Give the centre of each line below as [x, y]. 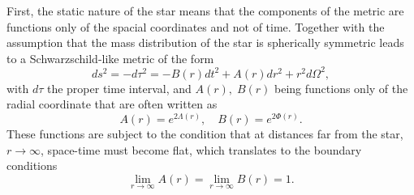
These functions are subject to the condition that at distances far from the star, [205, 134]
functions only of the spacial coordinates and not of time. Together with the [196, 26]
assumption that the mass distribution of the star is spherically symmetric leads [205, 42]
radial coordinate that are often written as [112, 104]
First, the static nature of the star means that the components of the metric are [205, 11]
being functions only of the [341, 88]
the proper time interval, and [119, 88]
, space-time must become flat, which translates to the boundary [201, 149]
